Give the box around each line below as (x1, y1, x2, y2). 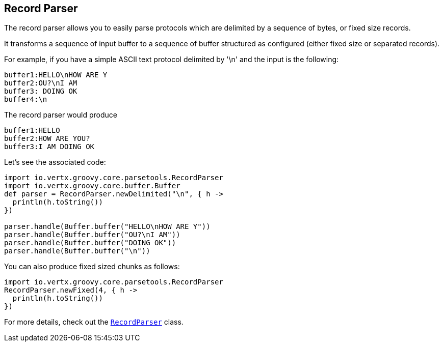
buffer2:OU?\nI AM (4, 79, 77, 88)
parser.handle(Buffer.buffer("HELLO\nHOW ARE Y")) (4, 222, 211, 231)
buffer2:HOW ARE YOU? (4, 134, 90, 143)
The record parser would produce (4, 110, 117, 120)
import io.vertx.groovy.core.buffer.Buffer (4, 182, 180, 190)
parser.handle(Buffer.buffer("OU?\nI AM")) (4, 230, 180, 239)
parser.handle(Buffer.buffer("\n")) (4, 247, 150, 255)
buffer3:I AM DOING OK (4, 142, 95, 151)
